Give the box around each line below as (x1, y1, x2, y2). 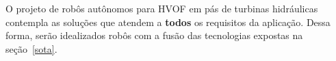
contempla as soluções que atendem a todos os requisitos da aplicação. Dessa (5, 14, 331, 29)
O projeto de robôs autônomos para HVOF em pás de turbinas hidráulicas (5, 1, 318, 15)
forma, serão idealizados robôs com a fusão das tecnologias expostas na (5, 28, 303, 42)
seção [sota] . (5, 41, 57, 56)
